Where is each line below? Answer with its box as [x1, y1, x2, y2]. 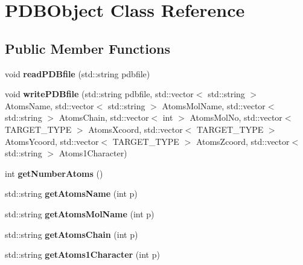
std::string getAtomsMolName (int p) [5, 207, 155, 220]
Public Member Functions [5, 39, 170, 57]
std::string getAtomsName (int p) [5, 187, 138, 200]
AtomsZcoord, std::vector [196, 135, 290, 147]
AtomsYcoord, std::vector [5, 135, 99, 147]
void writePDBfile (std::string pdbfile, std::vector [5, 88, 194, 100]
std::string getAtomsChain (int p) [5, 228, 138, 240]
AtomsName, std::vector [5, 99, 94, 112]
